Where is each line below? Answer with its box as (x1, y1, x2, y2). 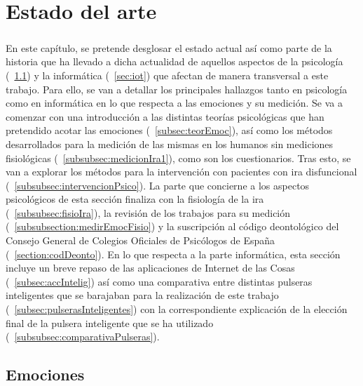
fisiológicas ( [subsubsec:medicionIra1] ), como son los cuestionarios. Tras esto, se (6, 150, 351, 165)
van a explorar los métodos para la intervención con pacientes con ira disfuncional (6, 164, 357, 179)
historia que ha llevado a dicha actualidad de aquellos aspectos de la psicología (6, 54, 343, 69)
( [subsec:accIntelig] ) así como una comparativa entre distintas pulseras (6, 274, 313, 288)
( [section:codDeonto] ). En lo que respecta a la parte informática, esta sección (6, 246, 341, 261)
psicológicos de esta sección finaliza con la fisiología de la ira (6, 192, 264, 206)
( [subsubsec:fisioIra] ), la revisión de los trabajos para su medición (6, 205, 291, 220)
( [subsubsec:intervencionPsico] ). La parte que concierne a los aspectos (6, 178, 310, 192)
